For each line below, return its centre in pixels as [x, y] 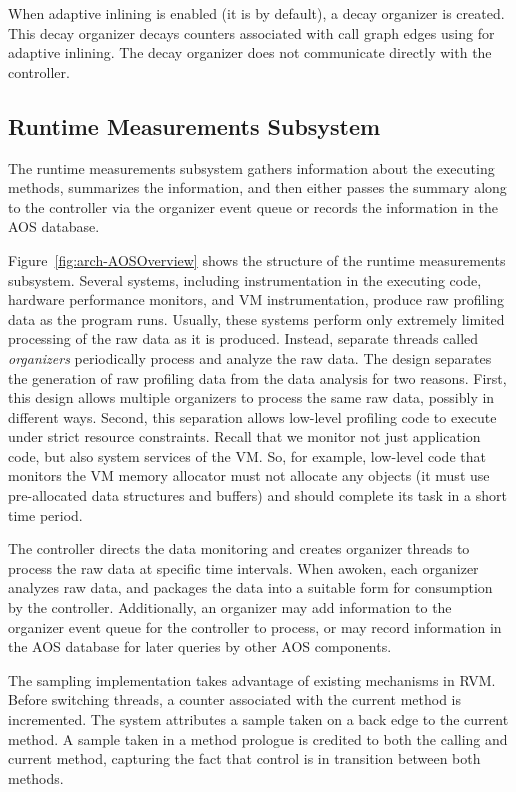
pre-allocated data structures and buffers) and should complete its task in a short [257, 495]
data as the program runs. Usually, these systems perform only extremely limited [256, 318]
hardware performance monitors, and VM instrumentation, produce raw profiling [256, 299]
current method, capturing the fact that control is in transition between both [244, 758]
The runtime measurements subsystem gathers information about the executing [251, 167]
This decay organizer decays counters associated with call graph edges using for [251, 32]
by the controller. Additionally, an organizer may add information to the [230, 607]
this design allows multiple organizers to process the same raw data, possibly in [251, 397]
